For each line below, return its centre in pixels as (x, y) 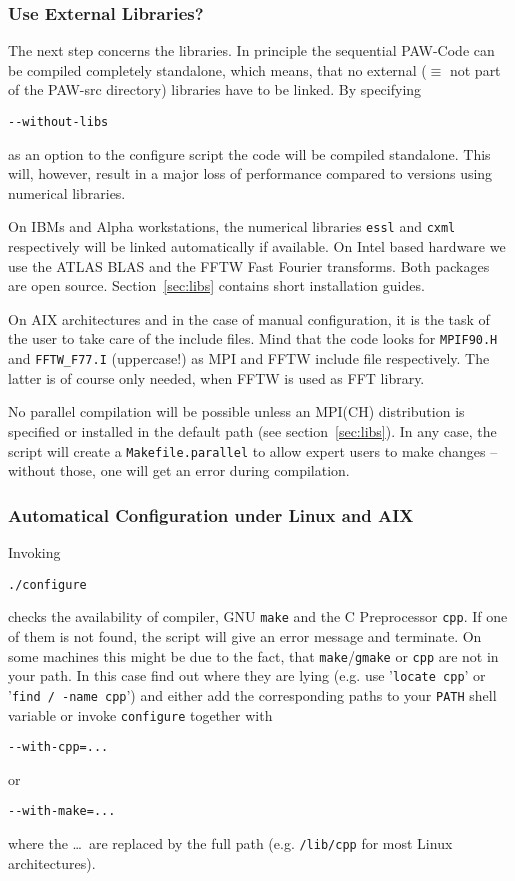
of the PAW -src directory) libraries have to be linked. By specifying (215, 89)
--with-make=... (62, 811)
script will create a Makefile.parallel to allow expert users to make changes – (253, 450)
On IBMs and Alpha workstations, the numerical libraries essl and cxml (232, 226)
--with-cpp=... (58, 747)
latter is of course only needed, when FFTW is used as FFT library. (216, 377)
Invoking (34, 552)
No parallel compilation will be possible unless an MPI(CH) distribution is (236, 411)
